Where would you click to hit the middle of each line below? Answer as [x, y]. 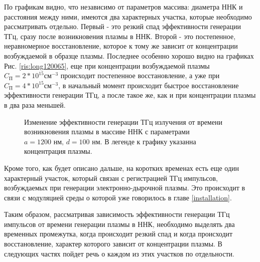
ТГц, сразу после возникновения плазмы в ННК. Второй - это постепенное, [120, 36]
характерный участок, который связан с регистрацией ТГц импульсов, [111, 178]
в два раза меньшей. [35, 104]
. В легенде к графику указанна [148, 141]
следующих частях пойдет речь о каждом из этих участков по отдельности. [119, 253]
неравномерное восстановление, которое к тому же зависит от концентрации [121, 46]
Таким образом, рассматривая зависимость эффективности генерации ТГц [117, 214]
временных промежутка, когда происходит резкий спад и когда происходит [118, 234]
